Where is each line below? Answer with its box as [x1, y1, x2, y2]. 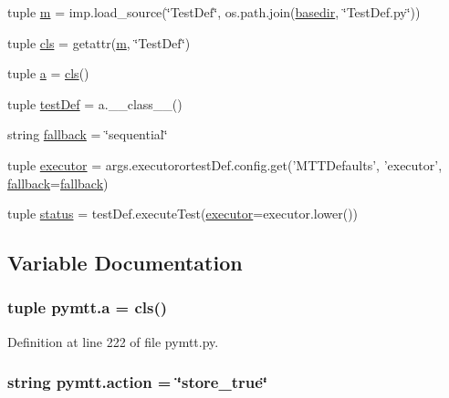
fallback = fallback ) [7, 173, 109, 192]
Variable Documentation [7, 249, 243, 277]
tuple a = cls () [7, 64, 89, 83]
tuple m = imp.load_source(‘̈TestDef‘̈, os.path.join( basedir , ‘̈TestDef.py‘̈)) [7, 3, 421, 21]
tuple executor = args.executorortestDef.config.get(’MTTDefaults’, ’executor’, [7, 155, 443, 174]
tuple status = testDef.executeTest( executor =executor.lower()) [7, 204, 359, 223]
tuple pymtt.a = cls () [7, 296, 168, 319]
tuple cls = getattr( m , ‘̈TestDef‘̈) [7, 33, 191, 52]
